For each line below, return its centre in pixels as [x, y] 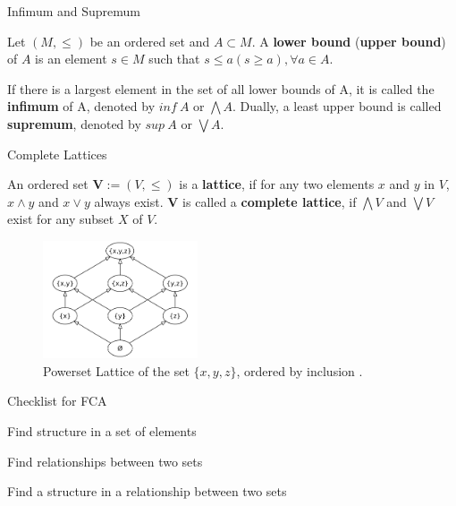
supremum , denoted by [74, 123]
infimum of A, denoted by [81, 106]
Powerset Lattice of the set [116, 370]
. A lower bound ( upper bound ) [349, 41]
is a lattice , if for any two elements [277, 184]
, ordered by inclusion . [300, 370]
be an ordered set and [150, 41]
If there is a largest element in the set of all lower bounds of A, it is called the [221, 88]
